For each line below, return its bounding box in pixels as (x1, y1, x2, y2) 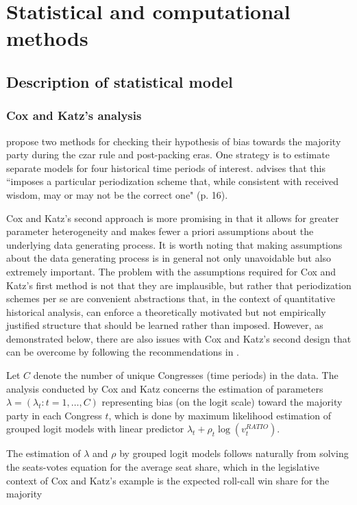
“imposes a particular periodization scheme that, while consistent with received (6, 174, 339, 188)
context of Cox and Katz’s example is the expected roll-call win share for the (6, 473, 330, 487)
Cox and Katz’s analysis (6, 107, 142, 124)
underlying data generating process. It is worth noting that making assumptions (6, 237, 343, 251)
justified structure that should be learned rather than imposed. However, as (6, 318, 323, 332)
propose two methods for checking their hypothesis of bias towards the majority (6, 134, 341, 148)
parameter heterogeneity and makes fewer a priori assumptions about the (6, 224, 314, 238)
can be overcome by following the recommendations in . (6, 345, 240, 359)
